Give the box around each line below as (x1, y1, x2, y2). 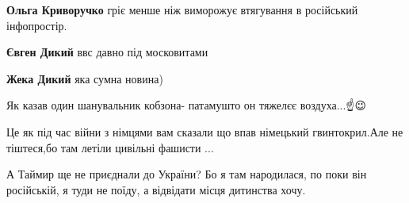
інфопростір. (6, 17, 67, 33)
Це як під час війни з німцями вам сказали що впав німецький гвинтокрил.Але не (6, 123, 403, 140)
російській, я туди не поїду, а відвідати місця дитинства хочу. (6, 181, 306, 197)
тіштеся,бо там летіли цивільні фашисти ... (6, 139, 214, 155)
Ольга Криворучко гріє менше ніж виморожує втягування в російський (6, 2, 358, 17)
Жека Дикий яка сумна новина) (6, 70, 163, 86)
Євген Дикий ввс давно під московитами (6, 44, 208, 60)
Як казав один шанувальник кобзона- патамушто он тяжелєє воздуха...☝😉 (6, 97, 367, 113)
